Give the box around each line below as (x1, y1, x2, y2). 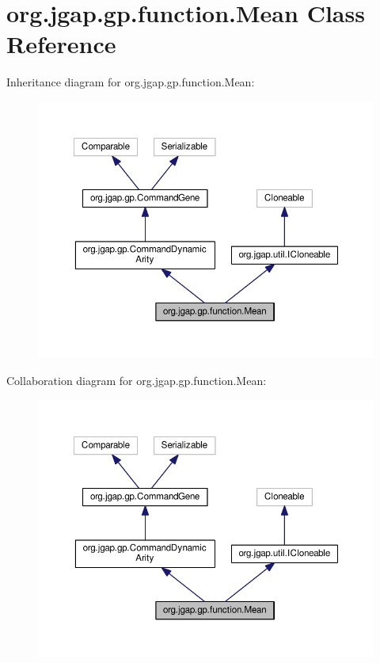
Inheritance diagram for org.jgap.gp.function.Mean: (6, 74, 255, 90)
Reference (6, 28, 116, 60)
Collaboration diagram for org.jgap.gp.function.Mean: (6, 372, 267, 389)
